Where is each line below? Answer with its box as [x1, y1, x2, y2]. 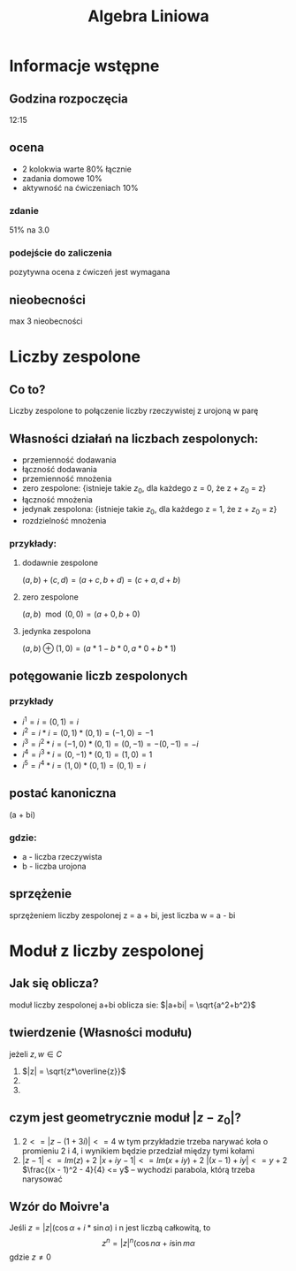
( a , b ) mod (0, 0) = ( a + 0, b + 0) [21, 609, 140, 619]
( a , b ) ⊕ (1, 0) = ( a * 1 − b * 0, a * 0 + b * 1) [21, 643, 177, 654]
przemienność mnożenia [21, 473, 112, 484]
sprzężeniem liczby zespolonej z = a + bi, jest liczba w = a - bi [9, 909, 236, 921]
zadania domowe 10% [21, 172, 103, 183]
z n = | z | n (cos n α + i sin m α [101, 1237, 196, 1249]
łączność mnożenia [21, 494, 93, 505]
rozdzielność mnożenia [21, 515, 107, 525]
